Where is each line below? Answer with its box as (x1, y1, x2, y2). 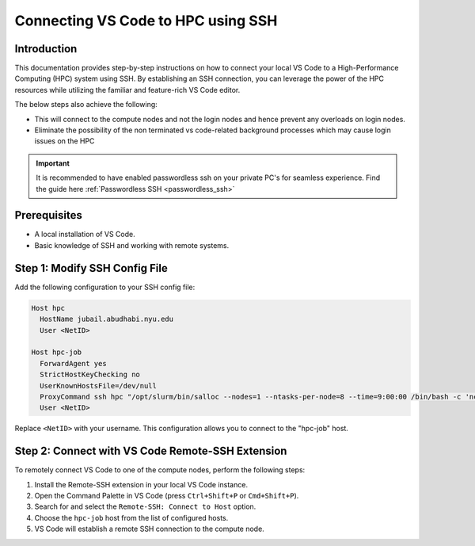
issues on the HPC (34, 136, 95, 146)
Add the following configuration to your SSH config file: (14, 282, 196, 292)
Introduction (14, 42, 78, 55)
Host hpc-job (31, 348, 82, 357)
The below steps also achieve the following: (14, 100, 158, 109)
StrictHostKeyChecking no (40, 370, 140, 380)
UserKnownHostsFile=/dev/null (40, 381, 158, 390)
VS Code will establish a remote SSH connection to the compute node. (34, 524, 264, 534)
